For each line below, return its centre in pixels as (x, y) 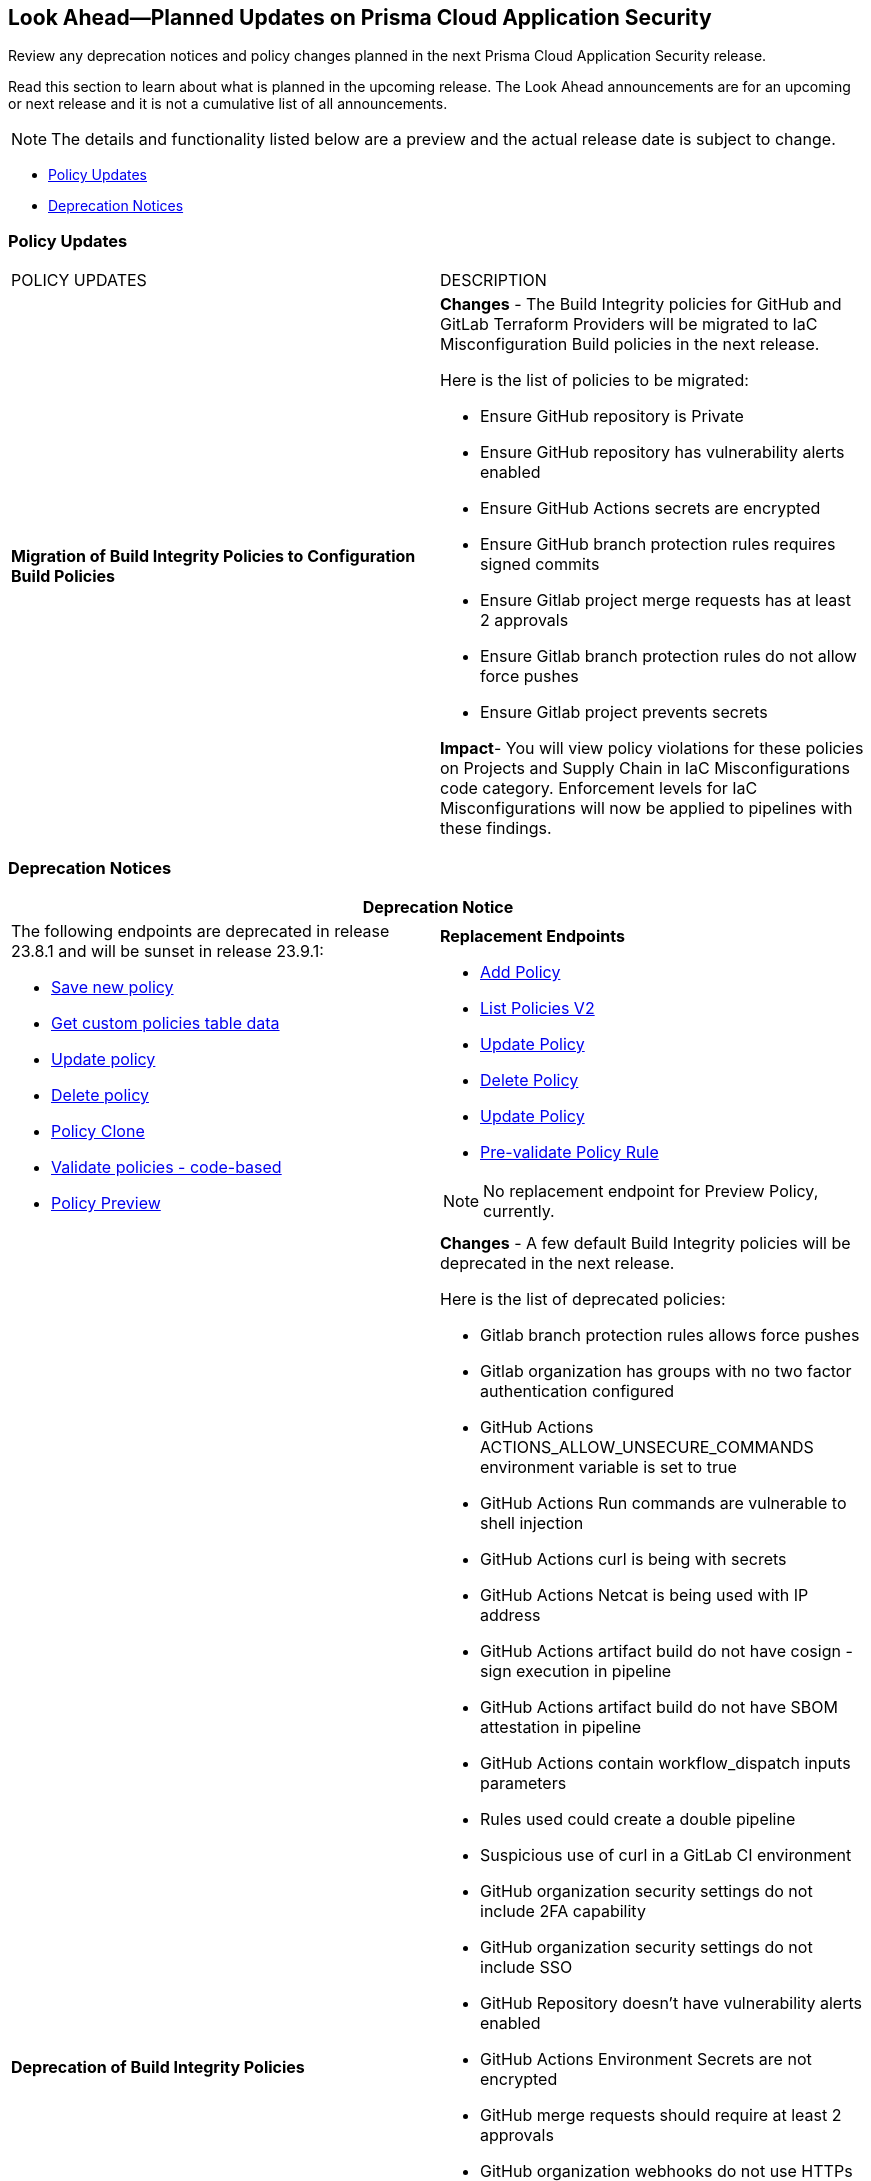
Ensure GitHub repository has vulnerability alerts (662, 452)
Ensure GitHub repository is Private (612, 416)
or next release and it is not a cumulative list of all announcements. (228, 104)
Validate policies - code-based (166, 1166)
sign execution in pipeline (576, 1670)
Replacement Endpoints (532, 935)
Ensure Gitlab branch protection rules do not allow (668, 656)
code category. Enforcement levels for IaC (599, 788)
